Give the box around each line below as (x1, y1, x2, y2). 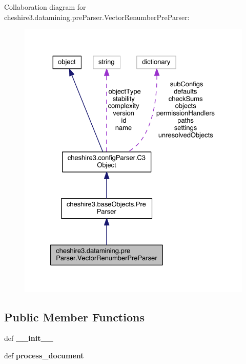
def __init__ (4, 333, 53, 343)
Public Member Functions (4, 309, 145, 324)
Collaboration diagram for (4, 2, 86, 12)
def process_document (4, 350, 84, 360)
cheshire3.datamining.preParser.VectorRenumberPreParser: (4, 11, 190, 22)
